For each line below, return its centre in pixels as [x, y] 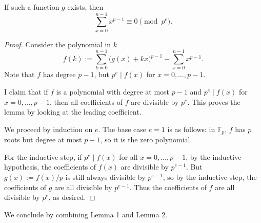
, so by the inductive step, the [210, 177]
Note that [19, 74]
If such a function [32, 7]
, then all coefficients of [86, 101]
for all [128, 156]
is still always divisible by [105, 177]
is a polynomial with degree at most [113, 92]
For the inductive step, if [43, 156]
